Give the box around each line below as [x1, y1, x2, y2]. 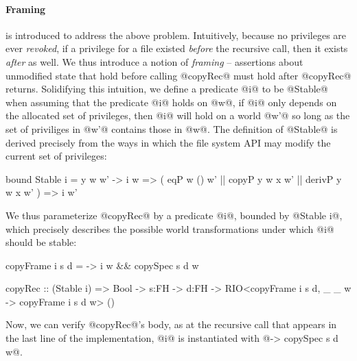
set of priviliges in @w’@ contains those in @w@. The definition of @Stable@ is [5, 121, 338, 136]
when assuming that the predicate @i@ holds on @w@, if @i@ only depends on [5, 95, 337, 109]
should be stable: [5, 235, 77, 249]
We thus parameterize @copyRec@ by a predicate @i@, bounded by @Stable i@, [5, 208, 343, 222]
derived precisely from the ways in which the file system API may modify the [5, 135, 331, 149]
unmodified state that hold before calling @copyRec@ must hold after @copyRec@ [5, 68, 352, 82]
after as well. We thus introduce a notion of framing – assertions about [5, 54, 303, 69]
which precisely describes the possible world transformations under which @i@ [5, 221, 334, 236]
